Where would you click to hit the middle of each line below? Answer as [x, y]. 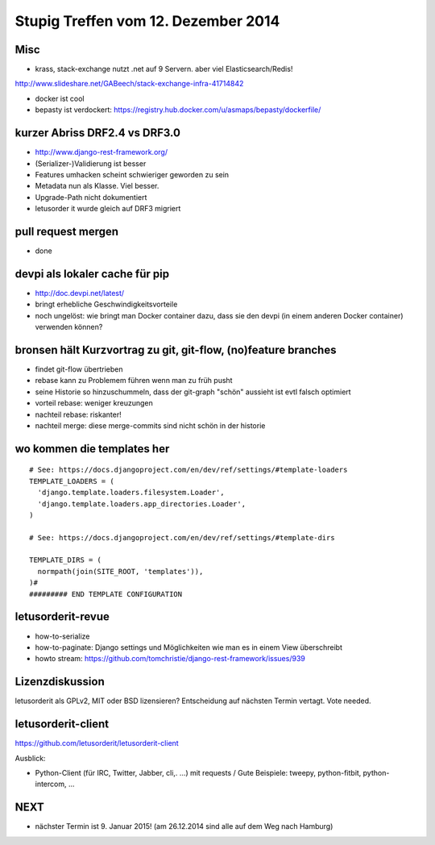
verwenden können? [69, 327]
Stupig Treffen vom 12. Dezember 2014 [147, 21]
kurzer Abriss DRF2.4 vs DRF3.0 [98, 133]
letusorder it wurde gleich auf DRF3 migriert [108, 209]
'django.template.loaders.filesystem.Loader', [131, 493]
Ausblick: [30, 758]
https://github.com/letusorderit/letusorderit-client [97, 743]
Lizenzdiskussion [60, 682]
